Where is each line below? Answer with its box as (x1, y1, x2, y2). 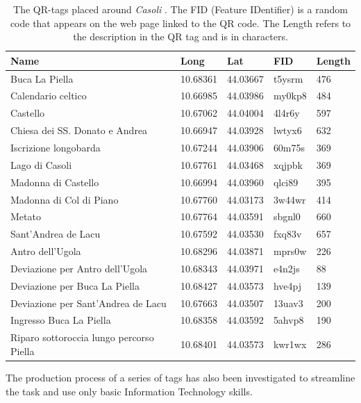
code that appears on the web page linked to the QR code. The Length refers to (10, 15, 351, 30)
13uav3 (273, 295, 303, 310)
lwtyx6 (273, 123, 302, 138)
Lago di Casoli (10, 157, 72, 172)
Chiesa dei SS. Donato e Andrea (10, 123, 148, 138)
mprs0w (273, 244, 307, 258)
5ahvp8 (273, 313, 304, 327)
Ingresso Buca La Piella (10, 313, 111, 327)
